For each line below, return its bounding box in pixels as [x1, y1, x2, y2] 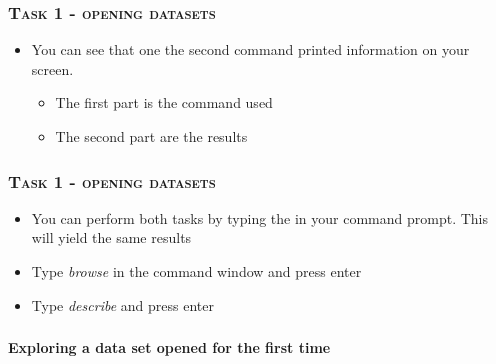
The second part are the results [55, 126, 248, 146]
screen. [31, 58, 74, 79]
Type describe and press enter [31, 294, 214, 315]
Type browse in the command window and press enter [31, 261, 362, 281]
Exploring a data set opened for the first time [8, 337, 331, 358]
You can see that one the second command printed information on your [31, 39, 470, 60]
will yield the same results [31, 227, 192, 248]
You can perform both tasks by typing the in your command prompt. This [31, 207, 488, 228]
